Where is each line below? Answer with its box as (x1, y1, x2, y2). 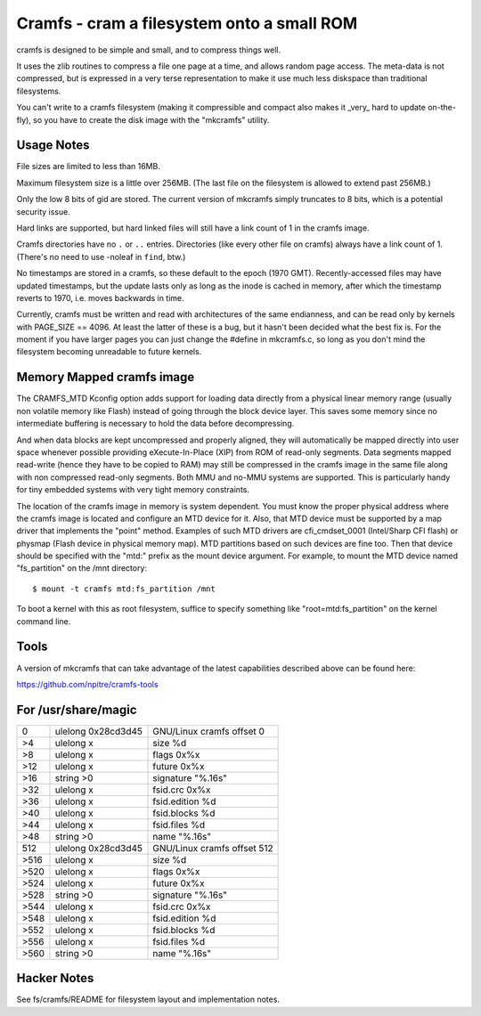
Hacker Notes (16, 971, 94, 986)
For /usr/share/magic (16, 702, 137, 717)
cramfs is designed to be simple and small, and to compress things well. (16, 45, 281, 55)
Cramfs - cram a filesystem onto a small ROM (16, 13, 358, 33)
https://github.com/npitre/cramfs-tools (16, 679, 159, 689)
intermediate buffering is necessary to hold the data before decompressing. (16, 419, 295, 429)
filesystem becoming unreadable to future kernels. (16, 346, 202, 357)
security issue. (16, 206, 70, 217)
